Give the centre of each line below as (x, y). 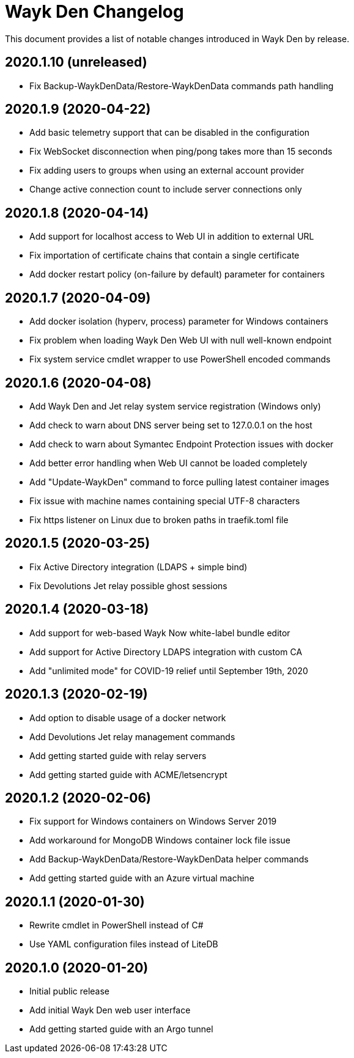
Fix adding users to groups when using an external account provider (167, 171)
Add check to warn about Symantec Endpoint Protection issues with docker (182, 444)
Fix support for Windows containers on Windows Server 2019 (153, 821)
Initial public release (70, 991)
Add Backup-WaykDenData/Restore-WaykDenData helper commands (169, 859)
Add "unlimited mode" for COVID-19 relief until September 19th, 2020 (169, 670)
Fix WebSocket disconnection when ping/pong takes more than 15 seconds (181, 152)
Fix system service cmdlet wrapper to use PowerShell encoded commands (180, 359)
